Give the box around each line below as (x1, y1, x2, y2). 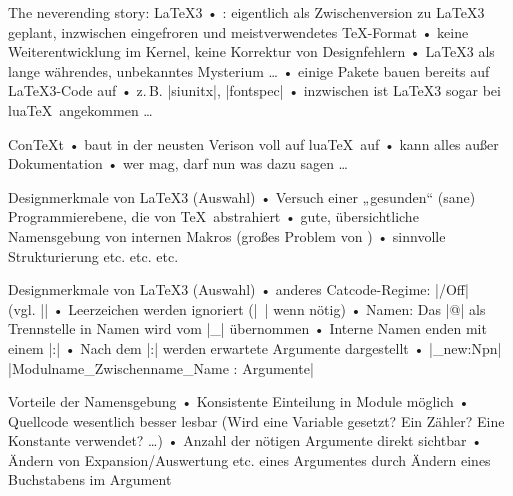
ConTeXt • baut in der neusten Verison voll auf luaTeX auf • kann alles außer (8, 133, 499, 154)
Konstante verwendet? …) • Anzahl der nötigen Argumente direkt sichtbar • (8, 430, 483, 451)
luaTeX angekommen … (8, 99, 153, 120)
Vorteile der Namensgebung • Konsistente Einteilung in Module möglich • (8, 391, 470, 412)
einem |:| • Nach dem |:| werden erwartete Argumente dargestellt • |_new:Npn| (8, 337, 502, 358)
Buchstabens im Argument (8, 469, 172, 490)
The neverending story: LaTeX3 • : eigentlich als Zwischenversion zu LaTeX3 (8, 2, 485, 22)
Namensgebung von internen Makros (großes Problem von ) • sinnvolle (8, 225, 446, 246)
